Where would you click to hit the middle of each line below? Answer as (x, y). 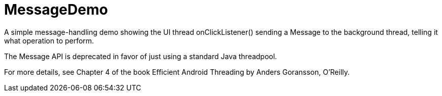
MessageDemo (56, 10)
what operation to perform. (49, 40)
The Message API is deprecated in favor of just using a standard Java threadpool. (141, 56)
